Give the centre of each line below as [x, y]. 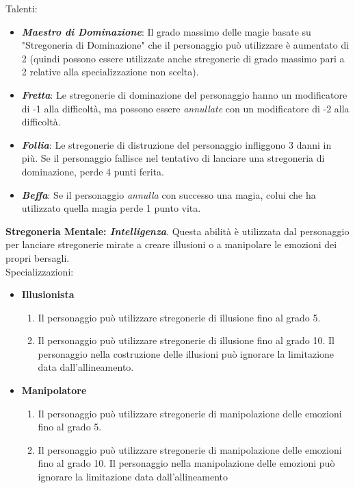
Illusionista [48, 294]
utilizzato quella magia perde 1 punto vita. [111, 208]
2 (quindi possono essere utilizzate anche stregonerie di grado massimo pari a [183, 58]
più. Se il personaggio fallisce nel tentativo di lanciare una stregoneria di [173, 158]
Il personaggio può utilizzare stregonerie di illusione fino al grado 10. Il [186, 340]
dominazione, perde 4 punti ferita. [93, 171]
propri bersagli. [38, 257]
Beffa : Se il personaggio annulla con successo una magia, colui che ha [169, 194]
